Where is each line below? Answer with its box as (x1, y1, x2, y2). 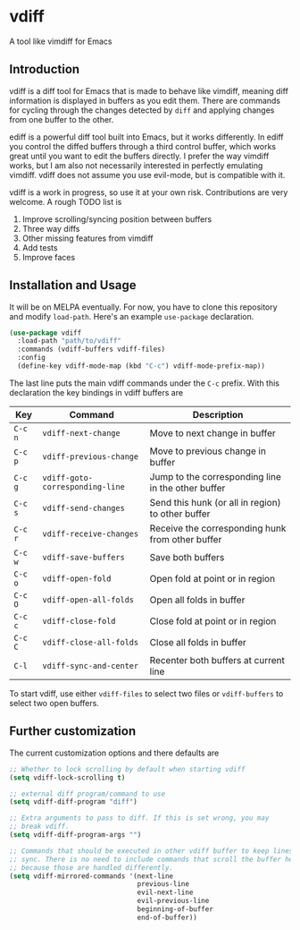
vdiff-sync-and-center (42, 661, 139, 670)
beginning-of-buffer (137, 905, 214, 914)
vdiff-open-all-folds (42, 594, 135, 605)
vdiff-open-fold (42, 573, 112, 584)
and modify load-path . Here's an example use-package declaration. (9, 311, 254, 321)
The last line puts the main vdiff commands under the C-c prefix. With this (9, 378, 279, 388)
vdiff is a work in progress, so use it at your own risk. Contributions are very (9, 186, 288, 198)
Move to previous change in (149, 445, 266, 457)
